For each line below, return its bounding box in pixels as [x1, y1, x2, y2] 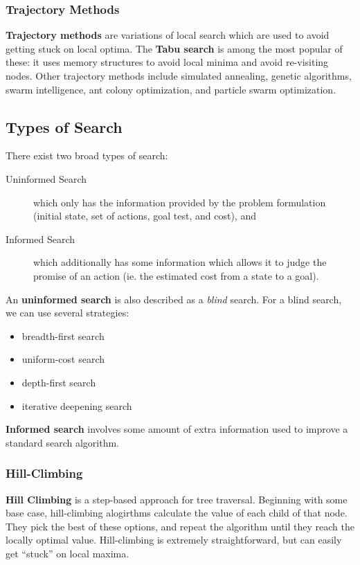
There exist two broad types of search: [6, 148, 168, 163]
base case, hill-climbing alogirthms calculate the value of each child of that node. [6, 505, 348, 520]
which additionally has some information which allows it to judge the [33, 255, 327, 269]
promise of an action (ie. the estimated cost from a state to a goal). [33, 268, 319, 282]
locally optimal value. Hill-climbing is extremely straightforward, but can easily [6, 532, 342, 547]
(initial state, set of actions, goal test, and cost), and [33, 208, 256, 223]
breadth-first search [21, 328, 105, 343]
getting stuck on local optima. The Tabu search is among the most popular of [6, 41, 343, 55]
